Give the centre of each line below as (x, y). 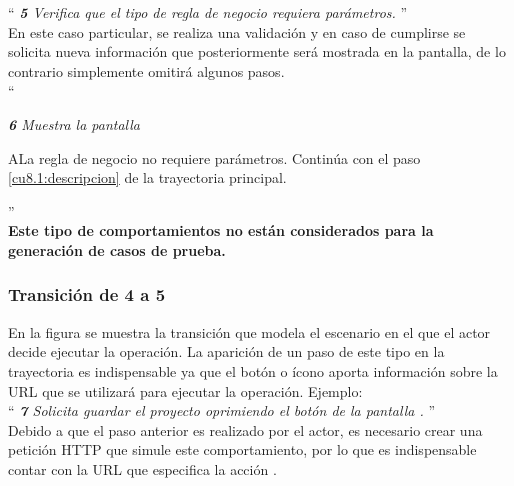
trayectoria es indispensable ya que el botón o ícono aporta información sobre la (253, 370)
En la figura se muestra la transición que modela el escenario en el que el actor (249, 331)
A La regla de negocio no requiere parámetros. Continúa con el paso (214, 157)
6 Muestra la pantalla (74, 123)
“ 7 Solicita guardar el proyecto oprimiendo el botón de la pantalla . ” (221, 410)
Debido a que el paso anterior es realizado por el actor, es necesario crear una (245, 429)
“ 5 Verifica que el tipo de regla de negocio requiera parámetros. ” (208, 12)
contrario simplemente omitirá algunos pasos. (146, 70)
